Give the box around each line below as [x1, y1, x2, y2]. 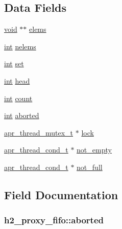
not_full [77, 161, 103, 172]
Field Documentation [4, 186, 118, 202]
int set [4, 58, 24, 69]
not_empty [77, 144, 112, 155]
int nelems [4, 41, 36, 51]
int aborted [4, 110, 39, 121]
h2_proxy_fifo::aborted [4, 214, 104, 226]
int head [4, 75, 30, 86]
